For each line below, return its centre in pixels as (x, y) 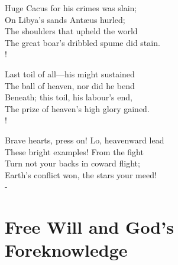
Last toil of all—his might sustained (70, 73)
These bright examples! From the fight (74, 151)
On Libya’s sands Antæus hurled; (65, 19)
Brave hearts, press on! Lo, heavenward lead (85, 140)
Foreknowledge (66, 250)
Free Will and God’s (89, 227)
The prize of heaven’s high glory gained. (77, 108)
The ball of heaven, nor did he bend (70, 85)
